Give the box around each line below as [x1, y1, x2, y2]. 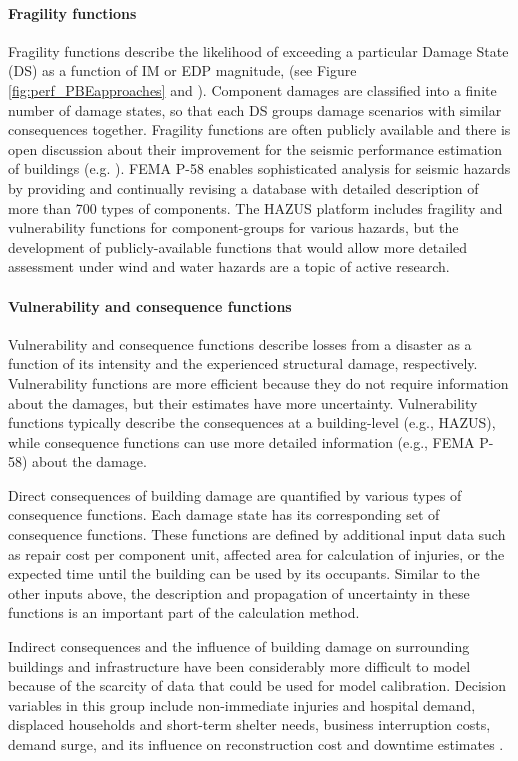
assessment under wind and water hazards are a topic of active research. [8, 256, 450, 277]
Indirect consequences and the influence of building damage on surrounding [8, 636, 470, 657]
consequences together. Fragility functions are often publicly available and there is [8, 119, 511, 140]
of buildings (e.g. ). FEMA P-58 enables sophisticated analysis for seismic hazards [8, 158, 511, 179]
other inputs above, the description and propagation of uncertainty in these [8, 582, 470, 603]
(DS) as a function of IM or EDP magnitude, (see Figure [8, 60, 357, 81]
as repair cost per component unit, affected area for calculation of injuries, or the [8, 543, 505, 564]
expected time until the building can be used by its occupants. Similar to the [8, 563, 480, 584]
